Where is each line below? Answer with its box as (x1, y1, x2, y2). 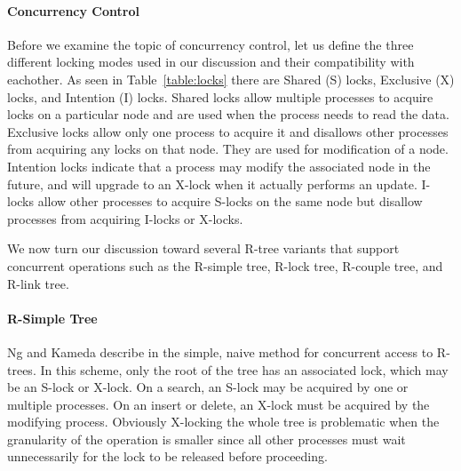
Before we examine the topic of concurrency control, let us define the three (7, 35, 414, 53)
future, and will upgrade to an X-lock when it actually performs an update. (7, 174, 417, 193)
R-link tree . (7, 274, 69, 292)
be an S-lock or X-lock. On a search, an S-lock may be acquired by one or (7, 378, 409, 396)
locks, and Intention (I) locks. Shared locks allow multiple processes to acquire (7, 87, 433, 106)
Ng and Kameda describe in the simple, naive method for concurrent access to (7, 342, 433, 361)
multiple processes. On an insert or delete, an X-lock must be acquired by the (7, 395, 430, 413)
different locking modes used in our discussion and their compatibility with (7, 52, 415, 71)
